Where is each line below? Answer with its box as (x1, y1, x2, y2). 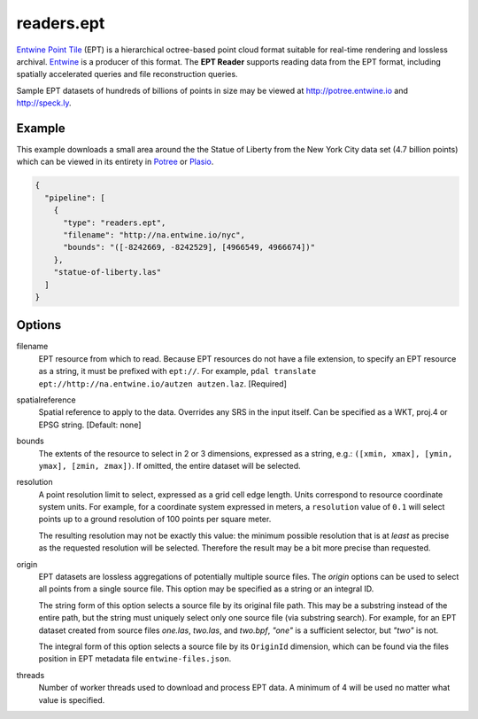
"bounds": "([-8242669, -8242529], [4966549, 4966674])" (63, 242, 316, 253)
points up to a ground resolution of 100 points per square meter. (38, 514, 272, 525)
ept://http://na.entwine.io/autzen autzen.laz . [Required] (38, 378, 288, 389)
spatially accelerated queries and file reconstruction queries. (16, 69, 238, 80)
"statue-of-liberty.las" (53, 267, 162, 277)
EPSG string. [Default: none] (38, 419, 142, 430)
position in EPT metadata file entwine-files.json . (38, 653, 232, 664)
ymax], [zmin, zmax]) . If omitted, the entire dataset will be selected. (38, 460, 301, 471)
